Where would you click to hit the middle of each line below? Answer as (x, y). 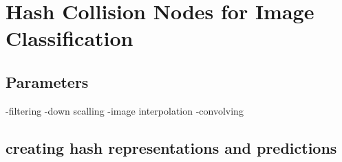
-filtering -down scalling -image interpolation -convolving (125, 110)
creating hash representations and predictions (171, 147)
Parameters (47, 81)
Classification (70, 38)
